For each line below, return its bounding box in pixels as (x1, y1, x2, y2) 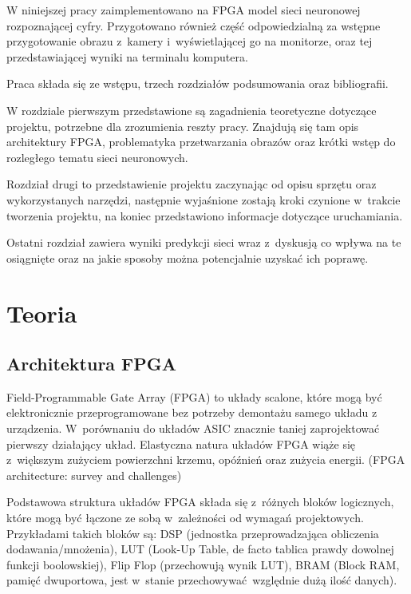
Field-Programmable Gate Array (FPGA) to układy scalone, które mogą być (6, 388, 382, 405)
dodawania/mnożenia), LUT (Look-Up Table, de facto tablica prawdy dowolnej (6, 541, 394, 557)
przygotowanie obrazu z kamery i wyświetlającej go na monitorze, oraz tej (6, 33, 373, 49)
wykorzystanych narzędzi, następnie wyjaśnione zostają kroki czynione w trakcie (6, 191, 401, 208)
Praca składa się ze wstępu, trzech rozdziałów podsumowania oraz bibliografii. (6, 75, 389, 92)
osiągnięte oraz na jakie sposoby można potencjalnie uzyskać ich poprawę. (6, 249, 369, 266)
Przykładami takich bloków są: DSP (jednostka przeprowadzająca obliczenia (6, 525, 379, 541)
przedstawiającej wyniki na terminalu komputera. (6, 48, 248, 65)
